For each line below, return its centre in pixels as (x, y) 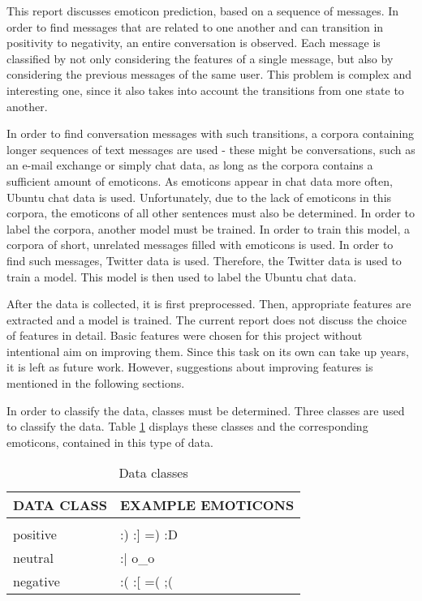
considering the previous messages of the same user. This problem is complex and (209, 74)
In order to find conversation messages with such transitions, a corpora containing (211, 133)
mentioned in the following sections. (96, 383)
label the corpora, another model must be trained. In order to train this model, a (209, 228)
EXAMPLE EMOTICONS (207, 505)
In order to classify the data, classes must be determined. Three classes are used (206, 410)
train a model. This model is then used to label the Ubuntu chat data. (182, 276)
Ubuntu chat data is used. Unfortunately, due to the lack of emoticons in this (199, 197)
